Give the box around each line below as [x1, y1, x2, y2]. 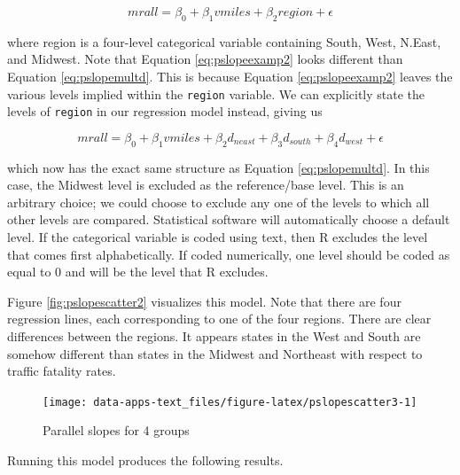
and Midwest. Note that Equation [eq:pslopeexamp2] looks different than [7, 50, 403, 68]
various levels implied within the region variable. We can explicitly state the [7, 84, 425, 103]
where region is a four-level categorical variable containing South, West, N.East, [7, 32, 441, 51]
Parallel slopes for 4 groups [43, 421, 190, 440]
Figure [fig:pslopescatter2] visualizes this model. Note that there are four [7, 292, 402, 310]
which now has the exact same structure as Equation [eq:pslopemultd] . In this [7, 158, 430, 176]
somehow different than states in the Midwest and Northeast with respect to [7, 344, 423, 362]
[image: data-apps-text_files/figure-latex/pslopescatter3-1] [43, 395, 417, 409]
